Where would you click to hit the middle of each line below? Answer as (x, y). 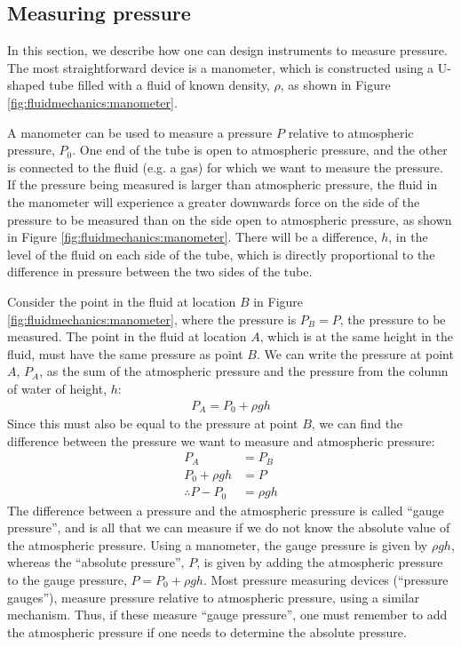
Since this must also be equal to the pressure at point (153, 423)
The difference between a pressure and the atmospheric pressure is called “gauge (226, 510)
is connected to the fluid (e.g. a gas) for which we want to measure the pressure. (225, 167)
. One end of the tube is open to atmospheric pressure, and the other (260, 150)
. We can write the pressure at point (355, 353)
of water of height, (57, 388)
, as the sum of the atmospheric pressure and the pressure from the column (244, 371)
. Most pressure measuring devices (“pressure (326, 579)
